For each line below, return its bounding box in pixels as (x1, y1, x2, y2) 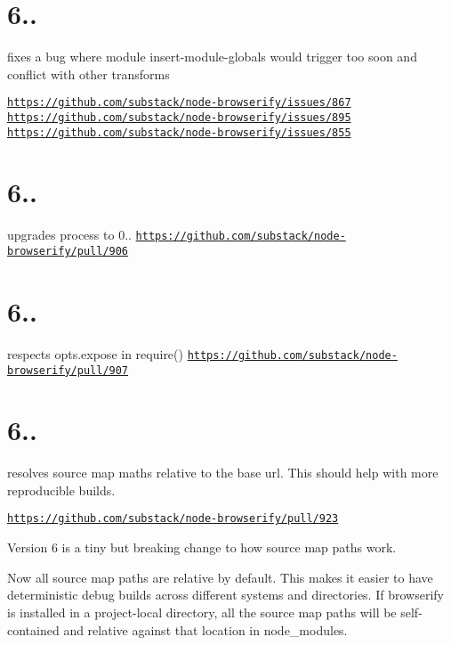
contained (7, 620, 60, 639)
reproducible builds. (7, 480, 116, 499)
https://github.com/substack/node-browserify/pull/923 (7, 512, 339, 526)
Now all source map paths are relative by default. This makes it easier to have (7, 567, 433, 586)
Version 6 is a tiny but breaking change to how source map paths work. (7, 538, 397, 557)
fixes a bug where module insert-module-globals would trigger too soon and (7, 47, 417, 66)
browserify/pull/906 (7, 245, 129, 258)
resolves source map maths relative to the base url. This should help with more (7, 463, 439, 482)
